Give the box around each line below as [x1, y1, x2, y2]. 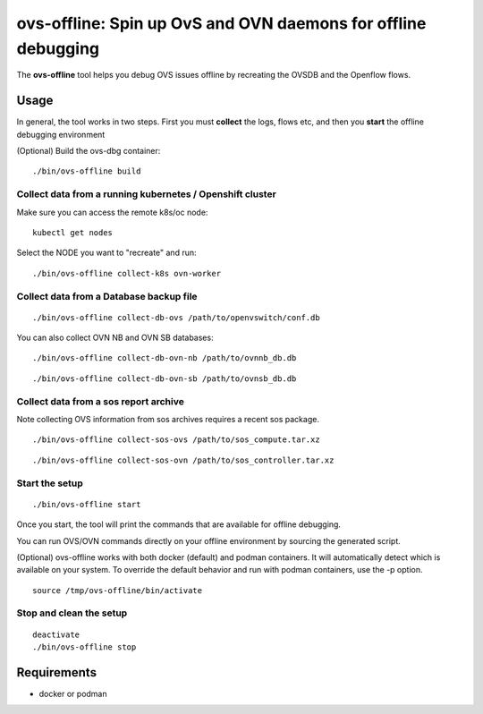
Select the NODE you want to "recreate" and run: [16, 247, 197, 259]
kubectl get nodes [32, 227, 114, 237]
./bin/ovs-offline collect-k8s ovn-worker [32, 268, 222, 278]
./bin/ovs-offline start [32, 499, 141, 509]
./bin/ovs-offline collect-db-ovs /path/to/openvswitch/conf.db [32, 312, 321, 322]
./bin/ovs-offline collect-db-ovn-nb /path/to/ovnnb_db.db [32, 353, 297, 363]
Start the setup [16, 477, 84, 489]
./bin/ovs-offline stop [32, 642, 137, 652]
